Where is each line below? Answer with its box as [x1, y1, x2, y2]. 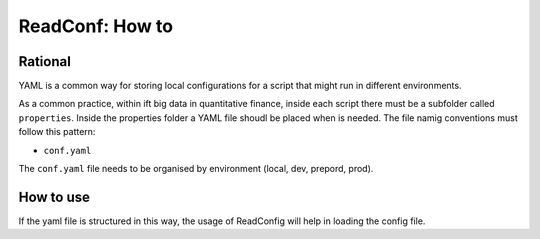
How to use [18, 188, 90, 205]
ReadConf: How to [18, 15, 174, 37]
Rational [18, 53, 72, 70]
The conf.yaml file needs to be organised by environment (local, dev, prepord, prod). [18, 163, 374, 175]
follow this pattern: [18, 126, 96, 138]
